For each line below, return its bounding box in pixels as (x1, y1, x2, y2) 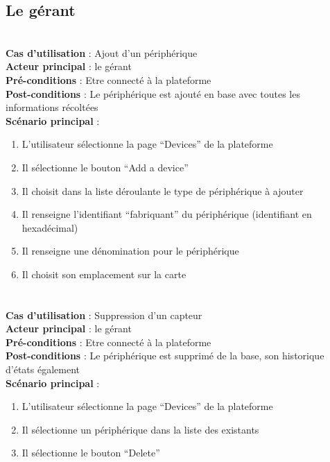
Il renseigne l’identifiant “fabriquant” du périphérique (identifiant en (21, 207, 312, 221)
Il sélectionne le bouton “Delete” (21, 445, 160, 460)
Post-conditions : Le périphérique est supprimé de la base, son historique (6, 348, 324, 363)
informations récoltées (6, 100, 98, 114)
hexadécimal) (21, 220, 78, 234)
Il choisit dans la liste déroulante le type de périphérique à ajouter (21, 183, 304, 198)
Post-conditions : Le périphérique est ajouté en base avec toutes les (6, 86, 300, 101)
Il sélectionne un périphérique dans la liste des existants (21, 422, 259, 436)
